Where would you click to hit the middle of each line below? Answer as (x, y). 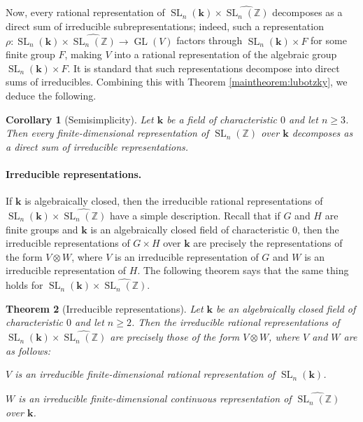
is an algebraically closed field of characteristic (190, 229)
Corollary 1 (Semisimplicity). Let (80, 119)
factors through (209, 40)
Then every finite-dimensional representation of (107, 133)
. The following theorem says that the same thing (243, 270)
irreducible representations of (68, 243)
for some (329, 40)
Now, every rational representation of (85, 12)
